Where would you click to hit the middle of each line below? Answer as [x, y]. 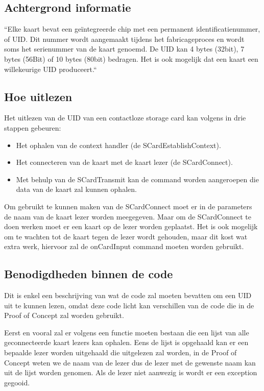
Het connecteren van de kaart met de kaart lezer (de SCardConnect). [124, 162]
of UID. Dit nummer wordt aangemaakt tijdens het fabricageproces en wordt [124, 39]
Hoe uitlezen [38, 96]
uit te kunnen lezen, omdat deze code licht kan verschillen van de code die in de [129, 305]
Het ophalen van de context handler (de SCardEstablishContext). [118, 145]
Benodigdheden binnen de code [89, 274]
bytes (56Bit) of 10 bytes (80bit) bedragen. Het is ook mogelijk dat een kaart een [131, 58]
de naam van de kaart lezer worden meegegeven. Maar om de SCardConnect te [128, 216]
